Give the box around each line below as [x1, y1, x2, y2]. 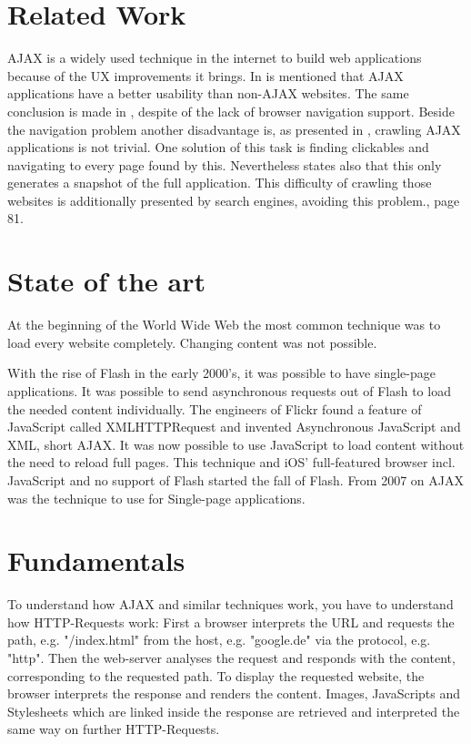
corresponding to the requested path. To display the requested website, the [7, 666, 425, 685]
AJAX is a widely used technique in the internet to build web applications [7, 48, 422, 67]
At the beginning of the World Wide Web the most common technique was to [7, 315, 441, 334]
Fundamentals [7, 542, 185, 579]
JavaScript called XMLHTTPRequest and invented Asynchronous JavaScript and [7, 417, 461, 436]
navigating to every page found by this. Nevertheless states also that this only [7, 155, 442, 174]
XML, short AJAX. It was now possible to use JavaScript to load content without [7, 434, 465, 454]
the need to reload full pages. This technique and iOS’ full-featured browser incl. [7, 453, 456, 472]
